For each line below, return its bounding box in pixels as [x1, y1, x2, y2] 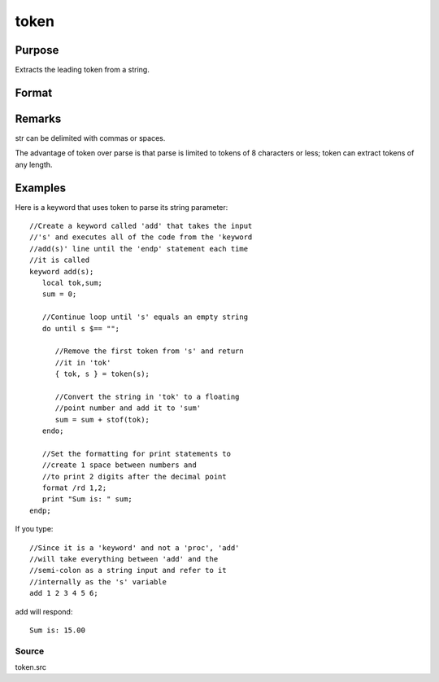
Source [15, 645, 45, 657]
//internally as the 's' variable [29, 577, 167, 586]
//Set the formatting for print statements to [41, 448, 232, 458]
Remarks [15, 111, 62, 125]
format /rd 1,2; [41, 483, 107, 492]
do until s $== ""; [41, 324, 120, 333]
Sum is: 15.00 [29, 625, 85, 635]
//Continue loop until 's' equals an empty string [41, 313, 248, 321]
